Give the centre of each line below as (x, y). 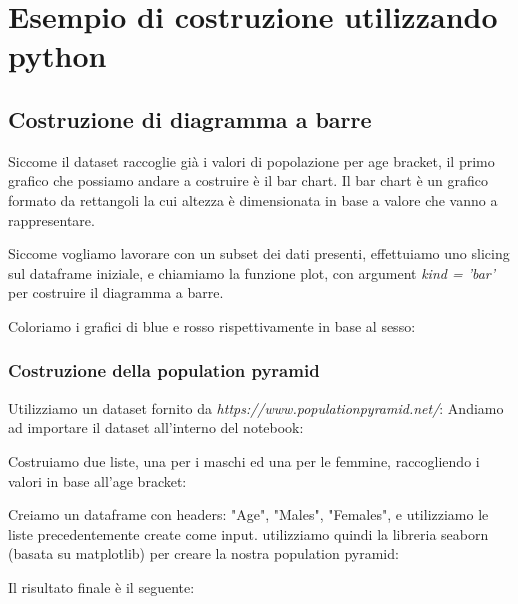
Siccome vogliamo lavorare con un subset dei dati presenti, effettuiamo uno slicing (259, 253)
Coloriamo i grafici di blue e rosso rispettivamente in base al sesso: (212, 325)
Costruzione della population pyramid (164, 370)
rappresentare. (51, 219)
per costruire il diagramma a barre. (116, 292)
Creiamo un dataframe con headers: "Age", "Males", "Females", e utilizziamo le (248, 514)
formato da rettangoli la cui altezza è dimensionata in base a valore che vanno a (253, 199)
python (57, 55)
